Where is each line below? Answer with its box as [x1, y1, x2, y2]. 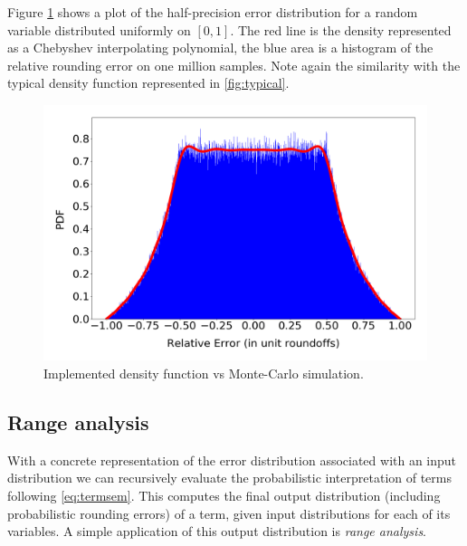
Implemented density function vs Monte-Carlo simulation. [43, 363, 364, 382]
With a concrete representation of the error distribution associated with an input [7, 450, 457, 469]
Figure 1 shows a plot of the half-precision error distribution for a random [7, 3, 418, 21]
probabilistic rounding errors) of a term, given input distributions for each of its [7, 503, 451, 522]
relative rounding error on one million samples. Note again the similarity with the [7, 55, 461, 74]
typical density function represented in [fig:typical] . [7, 73, 290, 92]
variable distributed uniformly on [7, 20, 191, 39]
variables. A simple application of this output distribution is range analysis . [7, 522, 427, 541]
